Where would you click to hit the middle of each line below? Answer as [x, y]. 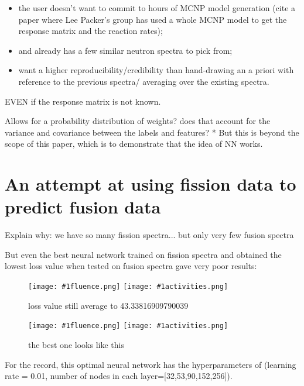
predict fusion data [83, 207]
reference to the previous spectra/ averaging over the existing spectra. [144, 81]
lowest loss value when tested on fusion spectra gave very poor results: [131, 266]
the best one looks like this [76, 344]
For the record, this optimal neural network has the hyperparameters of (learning [151, 364]
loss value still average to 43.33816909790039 [108, 305]
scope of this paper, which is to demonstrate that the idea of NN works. [134, 144]
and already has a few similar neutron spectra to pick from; [125, 50]
